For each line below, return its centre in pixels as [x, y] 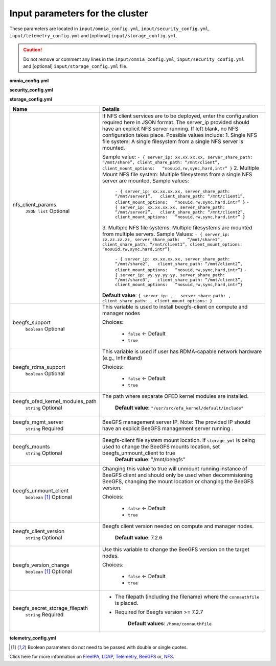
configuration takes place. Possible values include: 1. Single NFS [180, 135]
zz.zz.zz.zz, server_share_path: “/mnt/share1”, [162, 239]
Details [111, 109]
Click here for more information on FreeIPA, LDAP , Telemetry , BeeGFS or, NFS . [92, 657]
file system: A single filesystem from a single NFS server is [173, 141]
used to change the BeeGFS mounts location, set [161, 446]
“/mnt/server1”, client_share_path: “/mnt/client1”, [180, 196]
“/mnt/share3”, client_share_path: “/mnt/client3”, [179, 280]
